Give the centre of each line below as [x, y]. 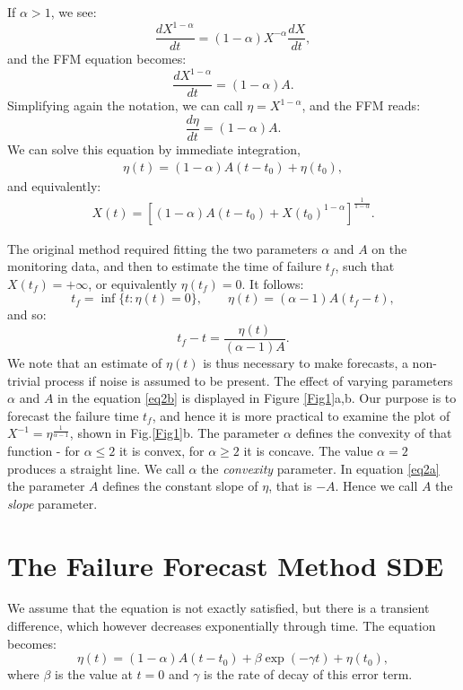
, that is [290, 486]
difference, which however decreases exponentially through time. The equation [222, 626]
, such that [365, 266]
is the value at [94, 674]
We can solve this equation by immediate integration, [154, 148]
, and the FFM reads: [361, 105]
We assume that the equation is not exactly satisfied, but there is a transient [218, 608]
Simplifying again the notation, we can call [125, 105]
